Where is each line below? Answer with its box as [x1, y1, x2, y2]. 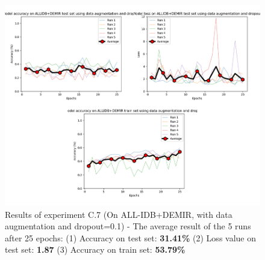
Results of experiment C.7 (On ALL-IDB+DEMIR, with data [5, 208, 232, 220]
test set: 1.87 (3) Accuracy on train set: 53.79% [5, 243, 185, 256]
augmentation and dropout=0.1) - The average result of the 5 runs [5, 220, 251, 232]
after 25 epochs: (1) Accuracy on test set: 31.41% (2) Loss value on [5, 231, 257, 244]
